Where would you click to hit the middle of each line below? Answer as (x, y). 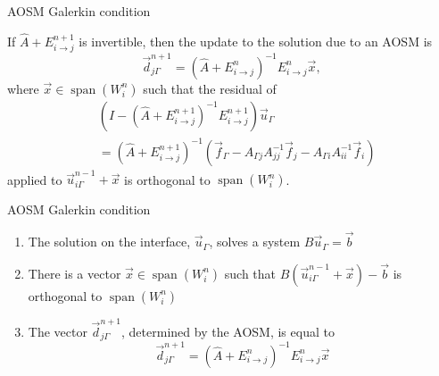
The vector (58, 331)
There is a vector (75, 273)
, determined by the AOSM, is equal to (228, 331)
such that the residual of (210, 88)
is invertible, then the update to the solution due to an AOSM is (256, 41)
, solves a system (255, 242)
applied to (35, 179)
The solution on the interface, (109, 242)
